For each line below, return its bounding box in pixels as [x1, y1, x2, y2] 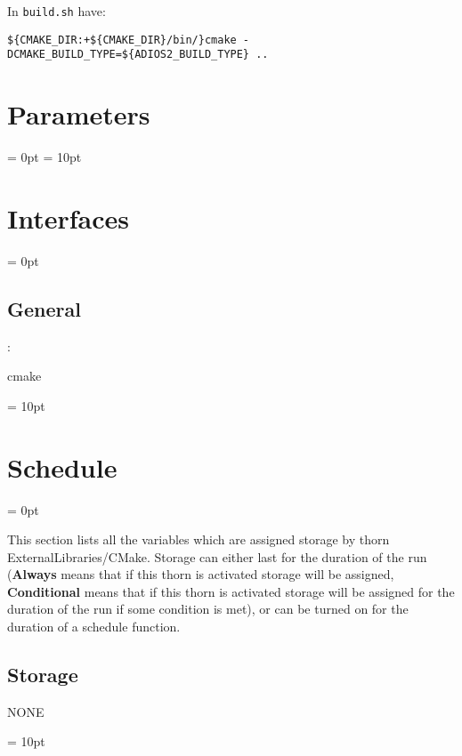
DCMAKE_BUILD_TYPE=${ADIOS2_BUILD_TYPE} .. [7, 48, 269, 61]
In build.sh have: [7, 2, 106, 20]
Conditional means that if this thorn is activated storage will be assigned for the [7, 582, 455, 600]
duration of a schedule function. [7, 617, 181, 636]
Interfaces [7, 199, 130, 236]
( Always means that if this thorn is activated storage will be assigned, [7, 565, 394, 583]
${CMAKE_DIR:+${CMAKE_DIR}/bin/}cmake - [7, 33, 250, 46]
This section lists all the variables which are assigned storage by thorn [7, 530, 390, 549]
